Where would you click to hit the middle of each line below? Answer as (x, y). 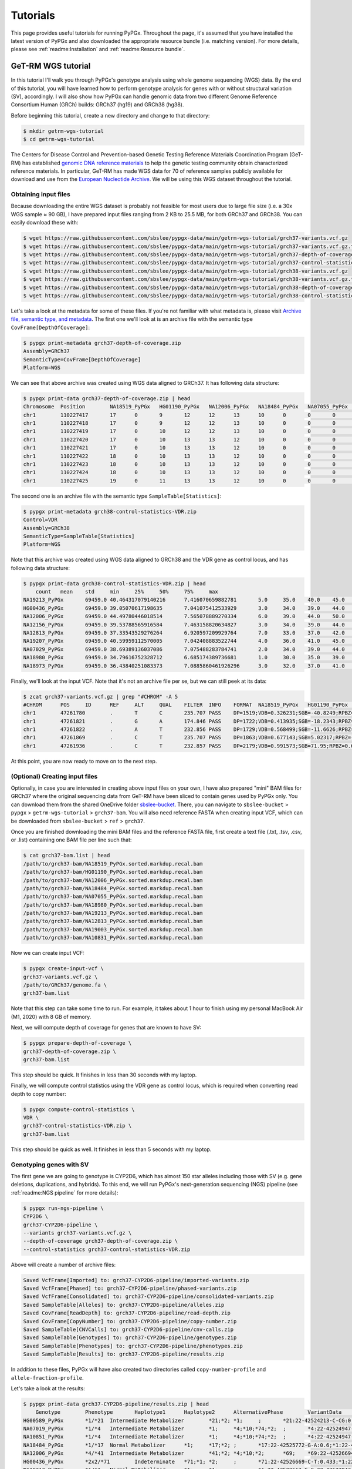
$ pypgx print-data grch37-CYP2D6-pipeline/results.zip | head (116, 1404)
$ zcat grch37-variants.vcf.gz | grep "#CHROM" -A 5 (101, 697)
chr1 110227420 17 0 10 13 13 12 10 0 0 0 (179, 440)
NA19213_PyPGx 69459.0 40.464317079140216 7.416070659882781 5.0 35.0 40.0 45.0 (184, 600)
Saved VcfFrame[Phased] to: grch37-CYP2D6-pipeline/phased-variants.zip (130, 1289)
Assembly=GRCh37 (47, 351)
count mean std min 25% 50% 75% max (127, 592)
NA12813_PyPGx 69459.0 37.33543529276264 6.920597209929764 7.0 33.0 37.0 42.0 (184, 633)
